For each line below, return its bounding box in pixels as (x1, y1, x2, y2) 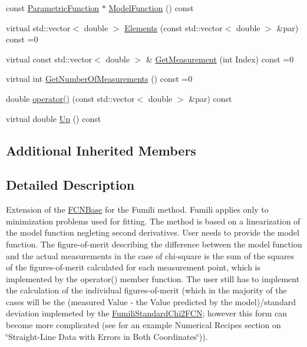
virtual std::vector (6, 21, 71, 34)
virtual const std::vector (6, 52, 93, 65)
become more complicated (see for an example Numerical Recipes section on (6, 319, 281, 331)
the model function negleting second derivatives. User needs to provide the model (6, 226, 299, 239)
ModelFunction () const (108, 2, 194, 14)
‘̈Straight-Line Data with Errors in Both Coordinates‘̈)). (6, 330, 208, 342)
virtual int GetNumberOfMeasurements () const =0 (6, 72, 193, 85)
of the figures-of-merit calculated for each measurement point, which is (6, 261, 261, 273)
